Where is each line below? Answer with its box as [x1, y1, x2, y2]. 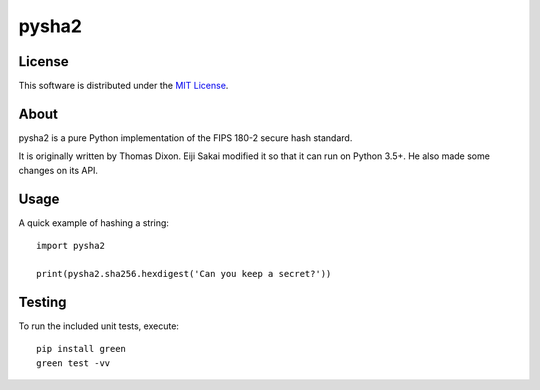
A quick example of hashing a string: [18, 216, 170, 229]
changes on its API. [18, 164, 99, 176]
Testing [18, 293, 67, 310]
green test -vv [36, 357, 111, 369]
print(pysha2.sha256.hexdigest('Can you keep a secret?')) [36, 268, 332, 279]
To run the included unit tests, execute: [18, 320, 180, 332]
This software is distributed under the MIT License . [18, 80, 229, 92]
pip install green [36, 343, 127, 355]
